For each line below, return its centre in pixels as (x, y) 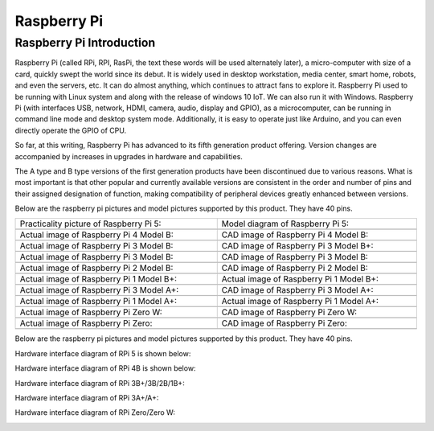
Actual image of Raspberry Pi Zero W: (91, 312)
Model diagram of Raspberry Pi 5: (285, 224)
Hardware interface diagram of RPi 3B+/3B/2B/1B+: (100, 383)
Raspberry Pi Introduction (85, 43)
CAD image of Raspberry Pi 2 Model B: (295, 268)
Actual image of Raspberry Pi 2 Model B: (96, 268)
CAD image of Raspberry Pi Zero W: (289, 312)
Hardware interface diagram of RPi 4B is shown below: (105, 368)
